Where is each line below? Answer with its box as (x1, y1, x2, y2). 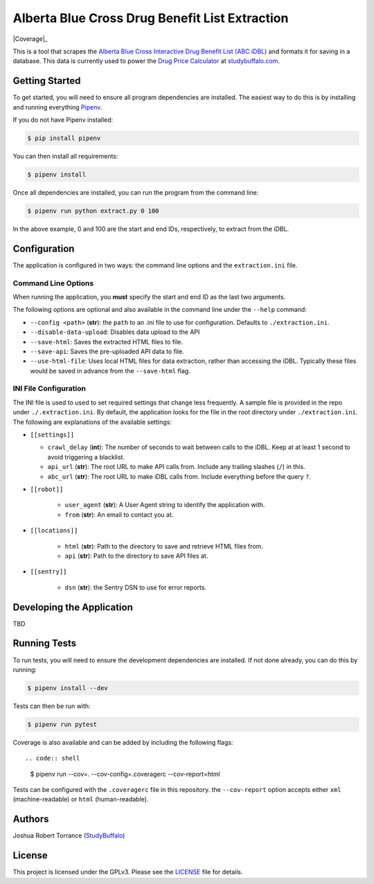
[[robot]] (30, 485, 64, 493)
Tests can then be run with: (12, 702, 91, 710)
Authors (12, 813, 49, 825)
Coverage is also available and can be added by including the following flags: (12, 738, 233, 746)
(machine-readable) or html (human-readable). (12, 795, 149, 804)
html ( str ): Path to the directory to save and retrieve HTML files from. (64, 542, 263, 550)
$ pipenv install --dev (27, 684, 109, 692)
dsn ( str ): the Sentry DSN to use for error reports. (64, 583, 207, 592)
